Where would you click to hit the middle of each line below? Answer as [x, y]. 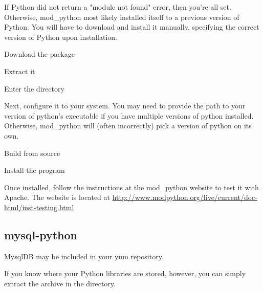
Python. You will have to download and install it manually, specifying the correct [132, 27]
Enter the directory [34, 88]
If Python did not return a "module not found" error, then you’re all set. [118, 7]
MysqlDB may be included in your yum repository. [84, 256]
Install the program [35, 170]
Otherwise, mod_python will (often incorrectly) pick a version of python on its [128, 126]
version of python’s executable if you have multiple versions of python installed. [129, 115]
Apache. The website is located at [57, 197]
